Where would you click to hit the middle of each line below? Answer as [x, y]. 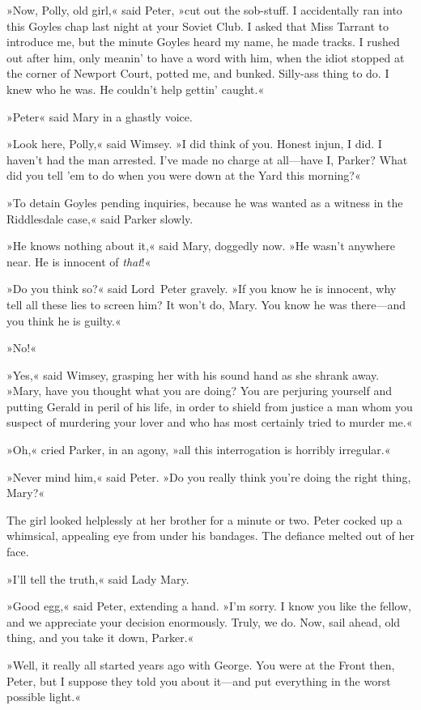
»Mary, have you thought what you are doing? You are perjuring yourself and [199, 391]
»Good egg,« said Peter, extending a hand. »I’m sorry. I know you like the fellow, [209, 606]
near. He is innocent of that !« [79, 261]
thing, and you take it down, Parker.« [100, 638]
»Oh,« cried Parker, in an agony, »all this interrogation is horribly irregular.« [199, 450]
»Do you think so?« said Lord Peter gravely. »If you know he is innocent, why [202, 289]
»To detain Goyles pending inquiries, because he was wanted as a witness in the [205, 202]
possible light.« [44, 697]
